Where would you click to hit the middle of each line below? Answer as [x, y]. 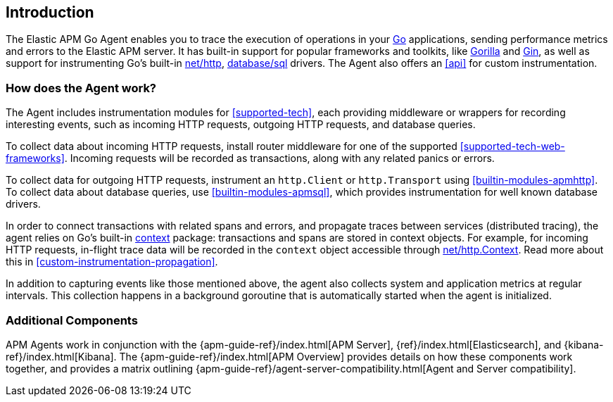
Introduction [50, 12]
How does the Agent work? [81, 88]
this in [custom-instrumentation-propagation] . [112, 262]
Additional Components [72, 320]
